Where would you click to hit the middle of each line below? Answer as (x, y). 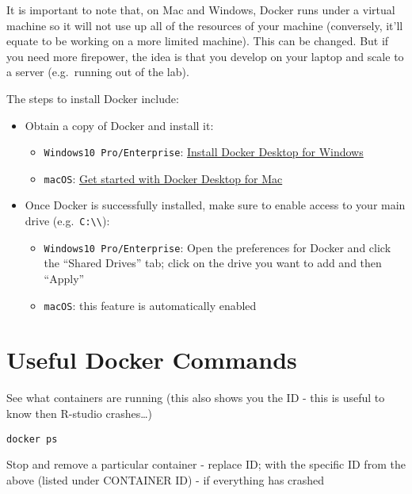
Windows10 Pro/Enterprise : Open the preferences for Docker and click (217, 247)
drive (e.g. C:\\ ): (67, 221)
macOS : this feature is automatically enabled (150, 305)
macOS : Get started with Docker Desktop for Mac (163, 178)
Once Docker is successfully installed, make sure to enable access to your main (215, 205)
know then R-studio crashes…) (80, 413)
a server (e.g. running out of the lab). (98, 72)
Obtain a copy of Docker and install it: (119, 125)
